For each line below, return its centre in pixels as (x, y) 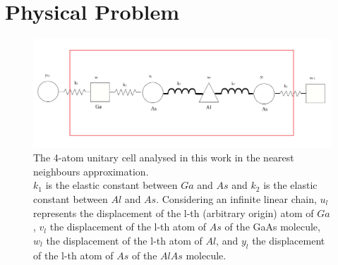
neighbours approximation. (91, 171)
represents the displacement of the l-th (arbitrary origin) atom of (174, 212)
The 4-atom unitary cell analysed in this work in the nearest (164, 158)
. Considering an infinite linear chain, (236, 198)
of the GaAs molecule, (272, 227)
